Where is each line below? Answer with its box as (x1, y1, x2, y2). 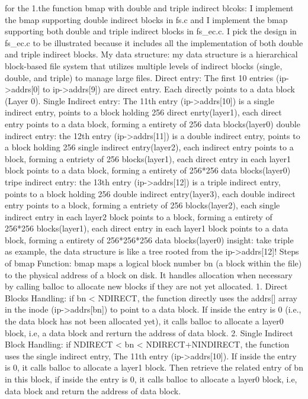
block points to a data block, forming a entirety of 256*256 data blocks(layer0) (5, 164, 291, 176)
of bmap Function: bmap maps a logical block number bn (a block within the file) (5, 257, 302, 269)
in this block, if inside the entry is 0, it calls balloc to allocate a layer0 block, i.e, (5, 373, 297, 385)
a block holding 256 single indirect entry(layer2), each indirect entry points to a (5, 141, 294, 153)
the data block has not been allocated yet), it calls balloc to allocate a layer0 (5, 315, 284, 327)
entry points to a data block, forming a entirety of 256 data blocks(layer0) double (5, 117, 300, 130)
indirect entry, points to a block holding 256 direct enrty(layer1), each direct (5, 106, 282, 118)
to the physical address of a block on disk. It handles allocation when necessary (5, 268, 293, 281)
